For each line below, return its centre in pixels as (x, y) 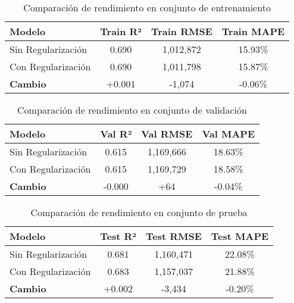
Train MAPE (253, 31)
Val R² (116, 134)
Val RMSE (167, 134)
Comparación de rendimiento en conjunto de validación (132, 110)
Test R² (118, 236)
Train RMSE (182, 31)
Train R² (121, 31)
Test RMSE (173, 236)
